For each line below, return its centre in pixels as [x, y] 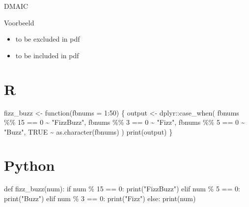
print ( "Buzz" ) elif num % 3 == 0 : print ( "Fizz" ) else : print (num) [100, 198]
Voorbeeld [19, 22]
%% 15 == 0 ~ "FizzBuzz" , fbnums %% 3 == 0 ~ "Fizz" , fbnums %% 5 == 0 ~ [124, 122]
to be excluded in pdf [48, 39]
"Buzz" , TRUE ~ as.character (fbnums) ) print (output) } [88, 131]
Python [29, 165]
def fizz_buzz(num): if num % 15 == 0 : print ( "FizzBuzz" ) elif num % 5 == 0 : [122, 189]
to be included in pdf [47, 55]
